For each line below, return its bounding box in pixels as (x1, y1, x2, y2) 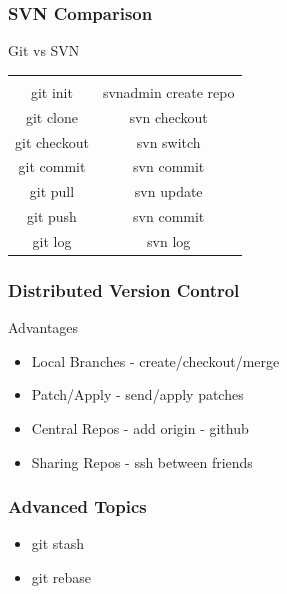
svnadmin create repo (102, 81, 235, 102)
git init (30, 81, 73, 102)
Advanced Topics (8, 494, 147, 519)
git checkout (15, 131, 89, 152)
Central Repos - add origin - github (31, 417, 249, 438)
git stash (31, 533, 85, 554)
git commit (18, 156, 86, 177)
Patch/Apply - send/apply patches (31, 384, 244, 405)
